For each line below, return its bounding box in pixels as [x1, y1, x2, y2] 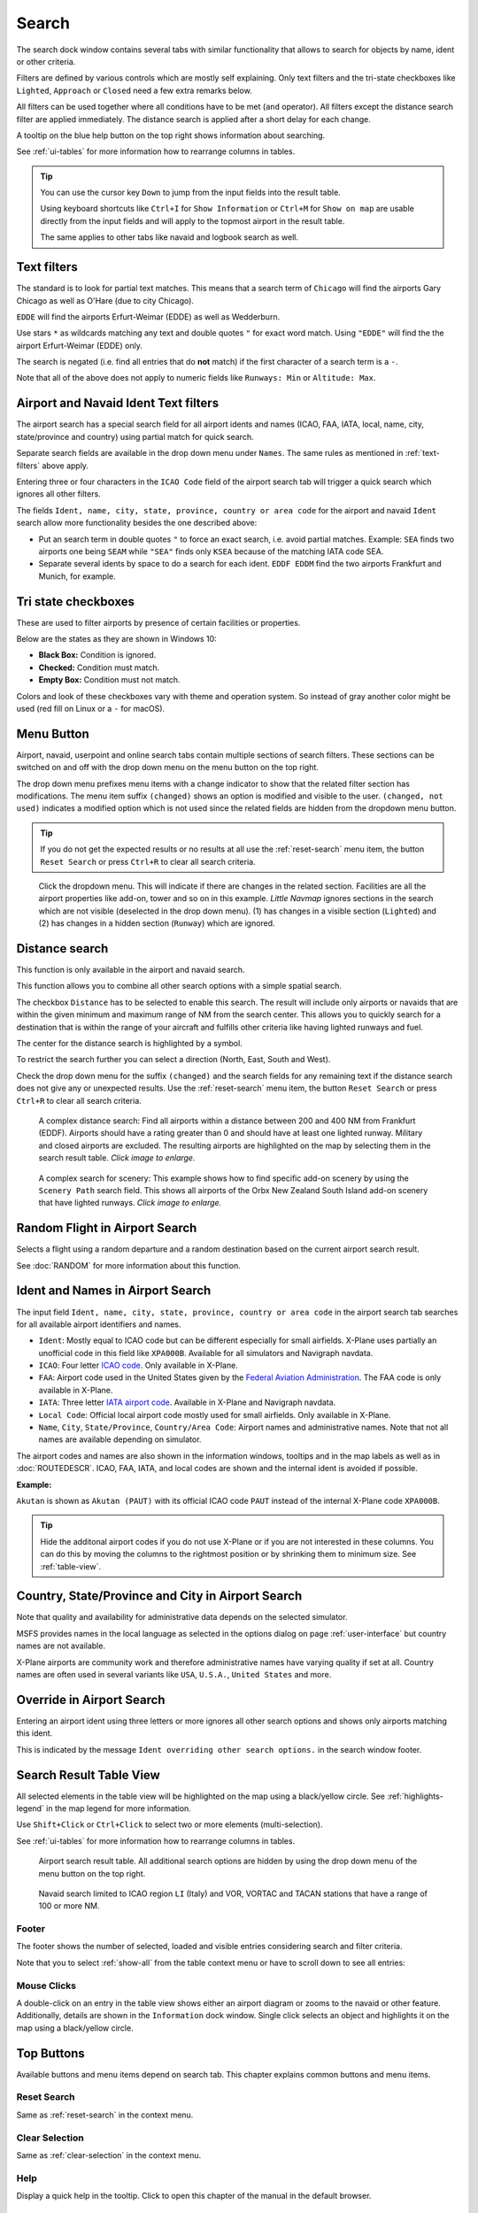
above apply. [41, 460, 89, 471]
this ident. [16, 1728, 53, 1739]
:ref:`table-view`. [40, 1561, 102, 1571]
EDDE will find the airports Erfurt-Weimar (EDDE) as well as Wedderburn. [16, 311, 281, 322]
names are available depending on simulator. [38, 1434, 202, 1445]
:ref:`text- [405, 448, 440, 459]
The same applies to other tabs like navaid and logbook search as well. [40, 232, 299, 243]
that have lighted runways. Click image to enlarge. [38, 1198, 222, 1208]
